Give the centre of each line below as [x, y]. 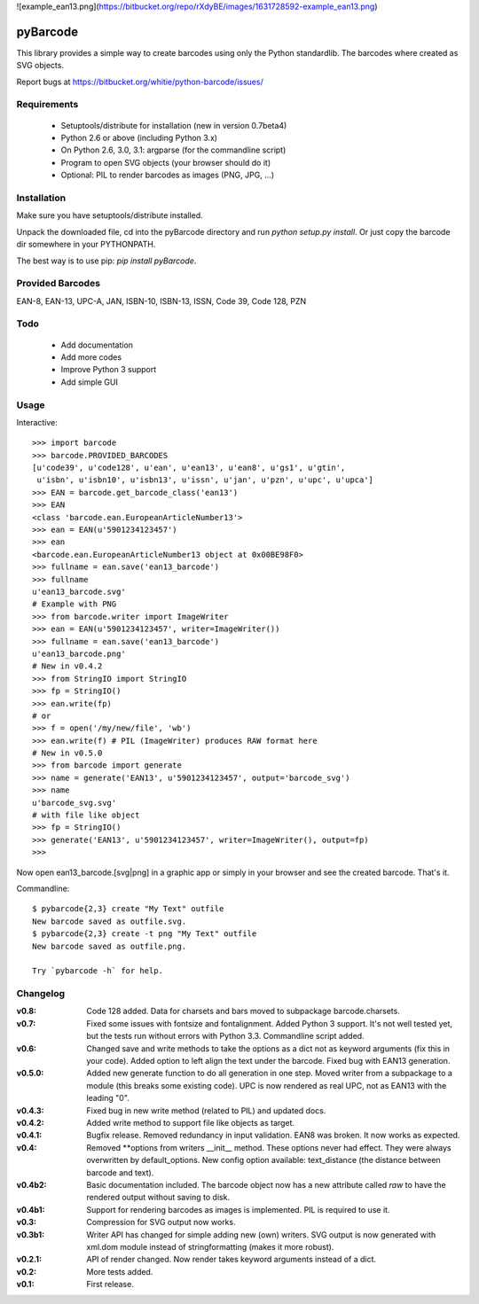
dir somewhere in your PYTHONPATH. [86, 245]
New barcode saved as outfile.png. [110, 946]
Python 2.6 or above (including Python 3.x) [139, 138]
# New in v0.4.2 [67, 666]
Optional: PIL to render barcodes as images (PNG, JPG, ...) [168, 175]
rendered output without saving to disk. [158, 1198]
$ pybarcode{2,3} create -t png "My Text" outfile [145, 934]
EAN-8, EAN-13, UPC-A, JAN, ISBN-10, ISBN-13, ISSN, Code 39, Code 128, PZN [161, 301]
